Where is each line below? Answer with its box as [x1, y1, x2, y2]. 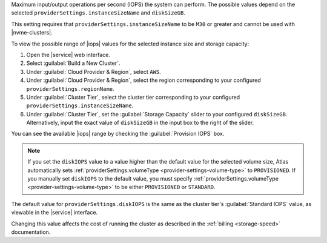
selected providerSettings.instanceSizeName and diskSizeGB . [11, 9, 186, 16]
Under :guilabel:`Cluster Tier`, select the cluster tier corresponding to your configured [26, 93, 240, 101]
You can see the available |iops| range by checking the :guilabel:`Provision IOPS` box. [11, 130, 225, 138]
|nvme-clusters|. [11, 29, 53, 36]
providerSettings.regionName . [26, 85, 114, 92]
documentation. [11, 228, 51, 236]
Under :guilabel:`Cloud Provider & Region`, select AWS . [26, 68, 161, 75]
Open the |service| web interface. [26, 51, 110, 58]
